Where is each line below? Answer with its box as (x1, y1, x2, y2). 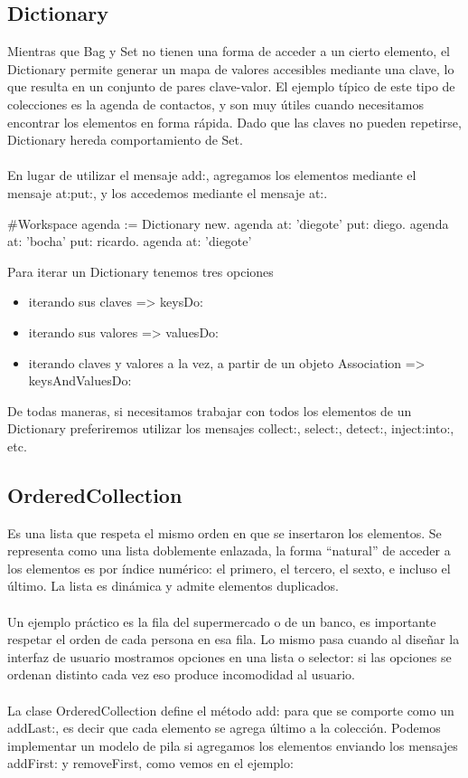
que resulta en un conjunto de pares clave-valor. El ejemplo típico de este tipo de (7, 77, 455, 96)
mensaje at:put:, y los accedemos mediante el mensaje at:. (7, 183, 328, 202)
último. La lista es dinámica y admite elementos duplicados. (7, 576, 339, 595)
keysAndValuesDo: (28, 371, 132, 390)
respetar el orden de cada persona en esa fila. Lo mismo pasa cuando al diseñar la (7, 630, 460, 649)
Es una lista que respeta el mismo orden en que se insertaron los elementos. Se (7, 523, 442, 542)
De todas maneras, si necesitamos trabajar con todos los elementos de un (7, 401, 412, 420)
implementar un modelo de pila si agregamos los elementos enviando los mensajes (7, 735, 458, 754)
